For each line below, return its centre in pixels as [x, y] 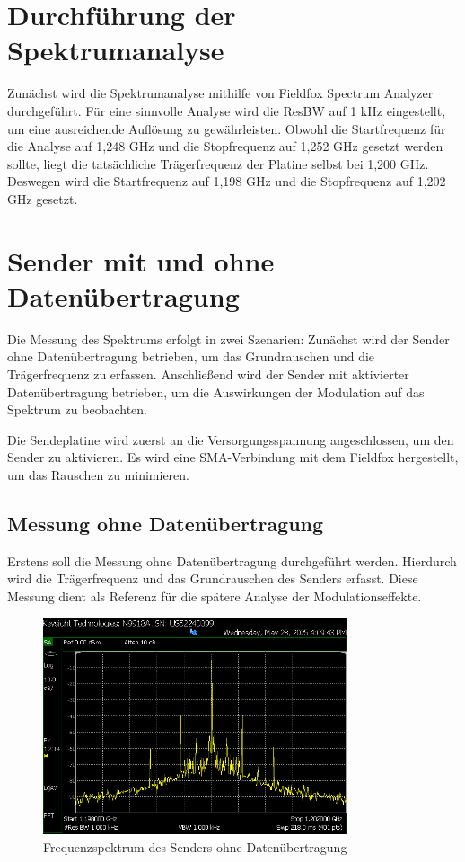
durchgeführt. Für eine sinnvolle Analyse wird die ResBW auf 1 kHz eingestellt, [227, 110]
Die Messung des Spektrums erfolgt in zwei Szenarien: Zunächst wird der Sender [228, 338]
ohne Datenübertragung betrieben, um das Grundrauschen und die [191, 356]
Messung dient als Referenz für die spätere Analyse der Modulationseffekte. [215, 595]
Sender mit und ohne [141, 260]
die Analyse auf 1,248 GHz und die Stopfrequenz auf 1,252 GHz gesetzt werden [225, 146]
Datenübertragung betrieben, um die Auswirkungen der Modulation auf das [216, 391]
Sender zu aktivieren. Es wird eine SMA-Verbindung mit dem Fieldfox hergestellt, [233, 457]
